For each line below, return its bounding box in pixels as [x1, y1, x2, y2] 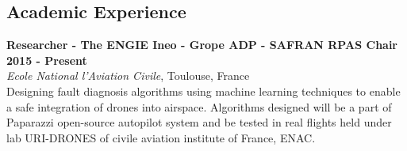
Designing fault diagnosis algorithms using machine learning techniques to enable [6, 82, 401, 99]
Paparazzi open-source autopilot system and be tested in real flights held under [6, 114, 392, 130]
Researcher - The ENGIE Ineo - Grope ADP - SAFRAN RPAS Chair [6, 36, 398, 53]
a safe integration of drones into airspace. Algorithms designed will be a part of [6, 98, 392, 115]
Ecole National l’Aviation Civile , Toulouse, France [6, 67, 250, 84]
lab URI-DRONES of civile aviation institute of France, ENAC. [6, 129, 316, 145]
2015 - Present [6, 51, 87, 68]
